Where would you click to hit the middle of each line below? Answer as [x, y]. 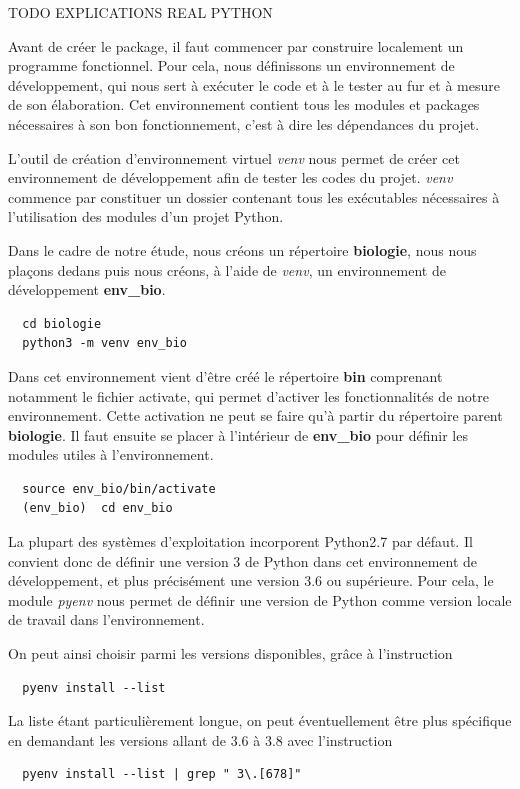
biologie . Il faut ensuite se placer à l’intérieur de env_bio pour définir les [238, 434]
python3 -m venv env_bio [104, 343]
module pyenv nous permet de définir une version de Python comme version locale [260, 599]
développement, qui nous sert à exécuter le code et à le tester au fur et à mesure [254, 84]
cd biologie [62, 323]
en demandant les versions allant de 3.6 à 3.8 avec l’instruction [200, 739]
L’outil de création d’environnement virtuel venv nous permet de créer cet [234, 157]
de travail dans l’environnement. [106, 619]
